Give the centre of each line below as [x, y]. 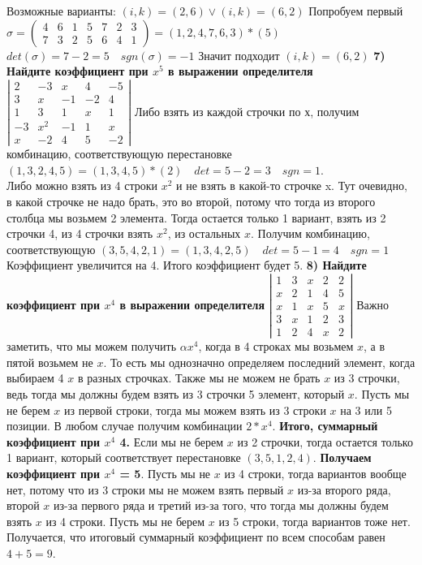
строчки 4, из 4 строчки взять [80, 233]
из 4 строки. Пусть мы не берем [125, 521]
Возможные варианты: [61, 11]
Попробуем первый [356, 11]
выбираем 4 [35, 378]
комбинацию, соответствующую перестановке [119, 154]
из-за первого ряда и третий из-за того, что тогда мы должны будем [221, 505]
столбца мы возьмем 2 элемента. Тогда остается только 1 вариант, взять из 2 [196, 217]
